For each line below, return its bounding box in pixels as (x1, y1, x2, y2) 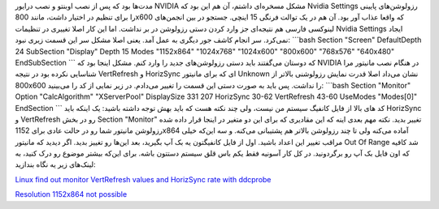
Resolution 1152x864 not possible (15, 190, 128, 199)
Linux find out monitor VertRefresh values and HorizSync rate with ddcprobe (15, 174, 272, 184)
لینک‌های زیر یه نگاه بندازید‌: (15, 160, 97, 169)
